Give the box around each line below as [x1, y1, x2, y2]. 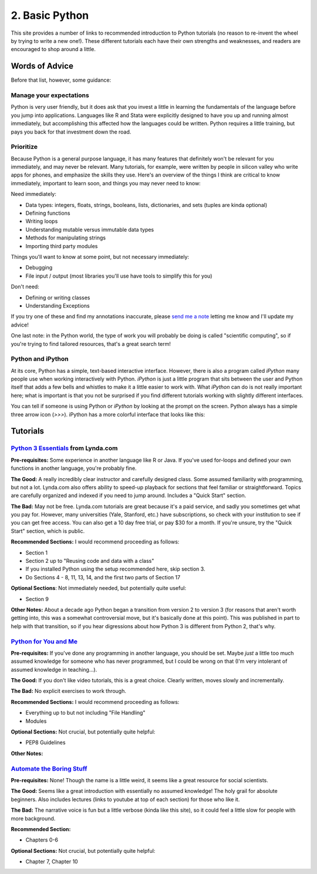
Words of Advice [11, 61, 73, 71]
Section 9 [25, 595, 49, 602]
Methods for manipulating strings [25, 234, 106, 241]
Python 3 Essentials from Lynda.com [11, 444, 118, 452]
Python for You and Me [11, 637, 77, 645]
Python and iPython [11, 355, 69, 363]
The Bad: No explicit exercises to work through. [11, 688, 126, 695]
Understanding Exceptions [25, 302, 90, 309]
